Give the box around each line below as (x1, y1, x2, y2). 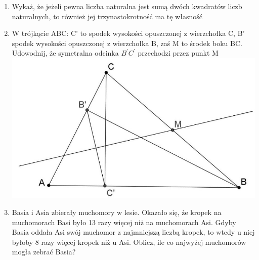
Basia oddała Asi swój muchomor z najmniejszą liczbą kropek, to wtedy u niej (12, 227, 255, 237)
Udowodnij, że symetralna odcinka (12, 48, 119, 58)
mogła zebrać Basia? (12, 246, 76, 257)
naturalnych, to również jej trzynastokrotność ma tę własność (12, 11, 202, 21)
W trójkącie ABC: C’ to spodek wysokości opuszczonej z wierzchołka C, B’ (12, 28, 245, 38)
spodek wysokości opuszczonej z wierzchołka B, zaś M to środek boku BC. (12, 37, 242, 48)
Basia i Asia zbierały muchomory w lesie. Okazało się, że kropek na (12, 206, 222, 217)
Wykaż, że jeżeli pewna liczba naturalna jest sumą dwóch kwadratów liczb (12, 1, 242, 11)
